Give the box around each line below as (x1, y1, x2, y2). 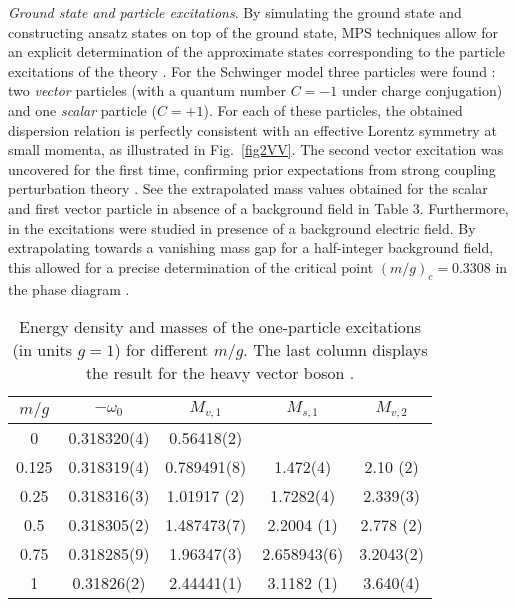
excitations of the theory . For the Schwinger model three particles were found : (8, 60, 496, 81)
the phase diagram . (8, 278, 130, 299)
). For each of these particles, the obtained (203, 99, 463, 120)
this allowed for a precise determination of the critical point (8, 256, 374, 277)
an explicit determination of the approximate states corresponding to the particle (8, 41, 506, 62)
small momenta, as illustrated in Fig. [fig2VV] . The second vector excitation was (8, 139, 504, 160)
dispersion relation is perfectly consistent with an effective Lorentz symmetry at (8, 119, 497, 140)
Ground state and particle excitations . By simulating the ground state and (8, 2, 462, 22)
